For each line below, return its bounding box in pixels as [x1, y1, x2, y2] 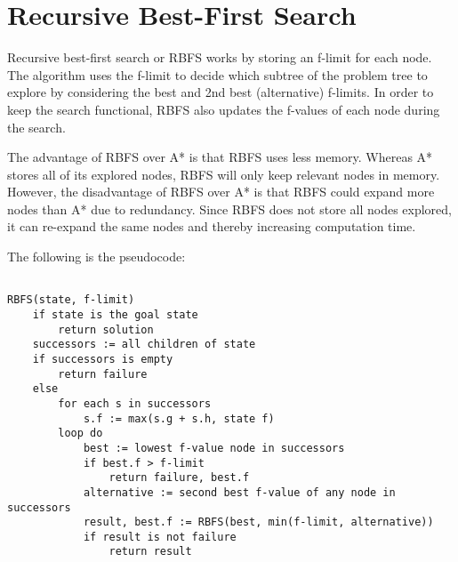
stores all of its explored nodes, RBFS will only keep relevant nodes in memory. [7, 165, 440, 183]
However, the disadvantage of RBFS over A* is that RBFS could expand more [7, 182, 435, 201]
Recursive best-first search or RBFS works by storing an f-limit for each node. [7, 48, 432, 67]
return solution [58, 323, 154, 336]
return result [108, 545, 192, 558]
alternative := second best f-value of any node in [83, 486, 396, 499]
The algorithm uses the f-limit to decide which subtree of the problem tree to [7, 65, 428, 84]
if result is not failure [83, 530, 237, 543]
